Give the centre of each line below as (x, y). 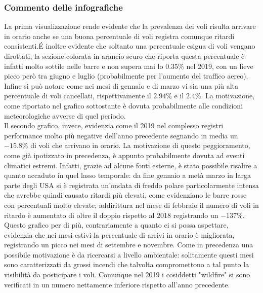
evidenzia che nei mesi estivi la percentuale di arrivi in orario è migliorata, (119, 234)
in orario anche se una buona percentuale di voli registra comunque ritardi (119, 36)
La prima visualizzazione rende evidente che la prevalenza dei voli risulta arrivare (130, 26)
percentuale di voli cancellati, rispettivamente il (78, 96)
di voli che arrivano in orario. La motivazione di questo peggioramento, (140, 145)
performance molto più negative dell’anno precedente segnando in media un (121, 135)
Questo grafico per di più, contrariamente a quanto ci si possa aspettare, (116, 225)
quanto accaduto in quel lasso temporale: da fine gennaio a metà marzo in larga (127, 175)
